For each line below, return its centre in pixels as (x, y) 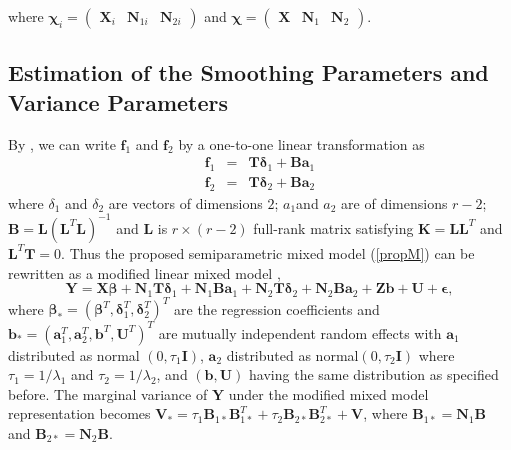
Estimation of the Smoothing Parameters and (248, 72)
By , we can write (62, 143)
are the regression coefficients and (277, 308)
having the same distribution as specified (374, 374)
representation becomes (79, 413)
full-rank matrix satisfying (333, 227)
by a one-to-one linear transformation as (301, 143)
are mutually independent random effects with (300, 332)
